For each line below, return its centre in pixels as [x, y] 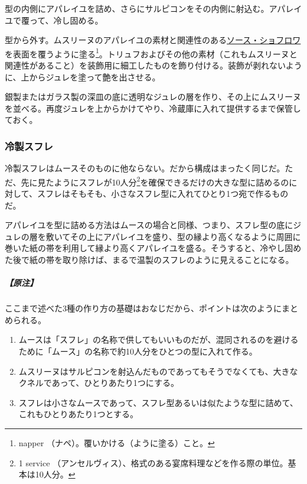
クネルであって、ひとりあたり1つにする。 [99, 383]
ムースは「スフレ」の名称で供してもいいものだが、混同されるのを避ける [159, 340]
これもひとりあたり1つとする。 [78, 414]
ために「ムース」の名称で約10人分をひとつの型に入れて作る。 [138, 351]
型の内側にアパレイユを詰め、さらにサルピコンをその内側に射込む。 [137, 8]
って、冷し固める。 [66, 20]
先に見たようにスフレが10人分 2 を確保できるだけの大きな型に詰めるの [155, 181]
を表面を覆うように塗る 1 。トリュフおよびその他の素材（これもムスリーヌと [151, 53]
